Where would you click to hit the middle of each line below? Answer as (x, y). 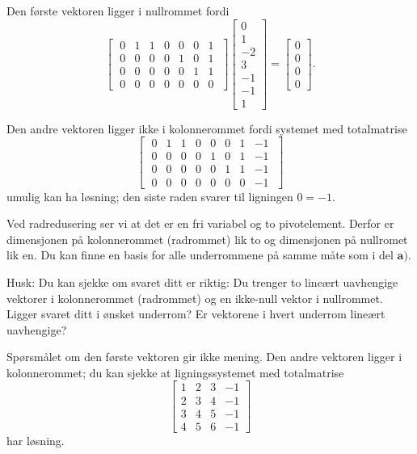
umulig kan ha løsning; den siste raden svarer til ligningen (150, 196)
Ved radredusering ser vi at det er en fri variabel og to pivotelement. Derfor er (200, 223)
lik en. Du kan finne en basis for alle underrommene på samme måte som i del (200, 255)
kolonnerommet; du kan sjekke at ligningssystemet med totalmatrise (175, 372)
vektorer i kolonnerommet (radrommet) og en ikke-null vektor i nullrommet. (195, 298)
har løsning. (36, 440)
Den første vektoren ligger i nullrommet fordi (118, 11)
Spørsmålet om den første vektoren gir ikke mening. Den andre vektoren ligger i (204, 357)
